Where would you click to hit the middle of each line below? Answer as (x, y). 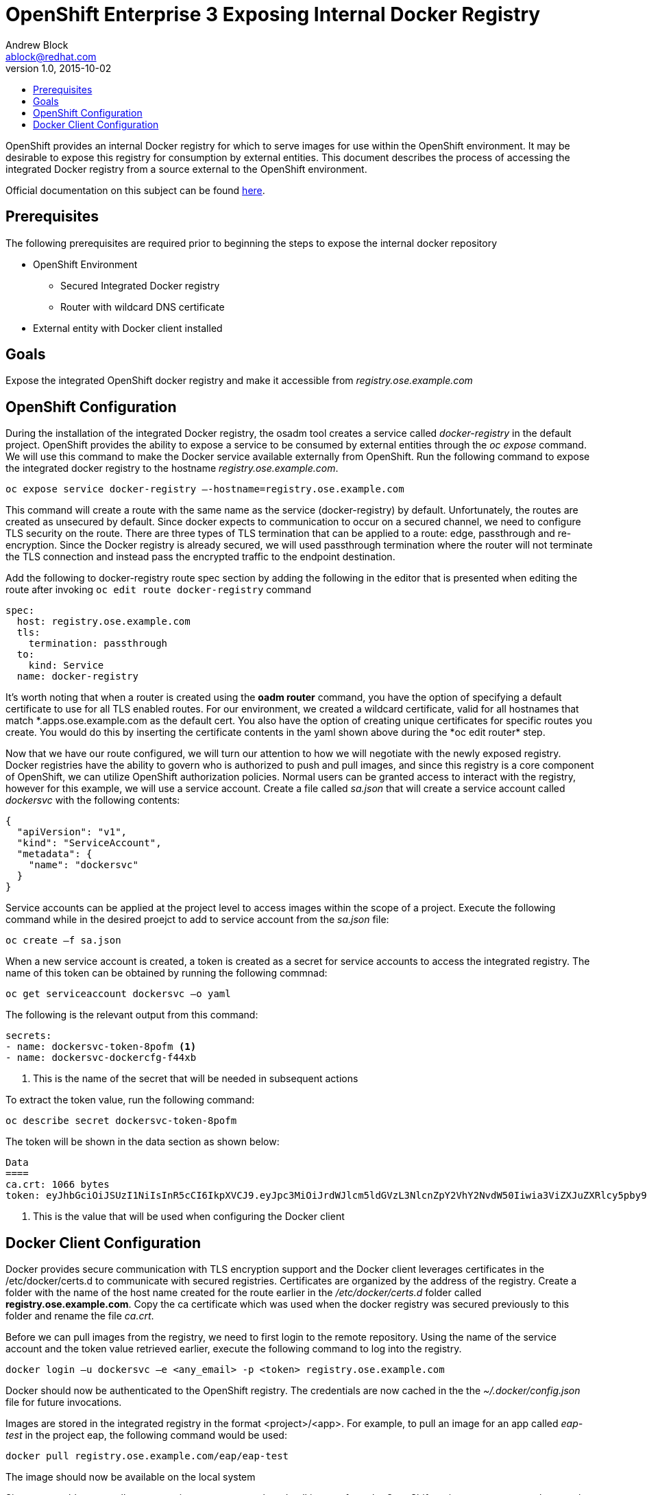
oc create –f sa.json (63, 941)
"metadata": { (54, 854)
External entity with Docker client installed (128, 328)
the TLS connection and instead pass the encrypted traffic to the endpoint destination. (200, 557)
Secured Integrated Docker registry (140, 285)
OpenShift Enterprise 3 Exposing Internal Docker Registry (273, 14)
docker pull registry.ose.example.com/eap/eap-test (147, 1456)
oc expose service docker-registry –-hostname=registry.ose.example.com (205, 489)
